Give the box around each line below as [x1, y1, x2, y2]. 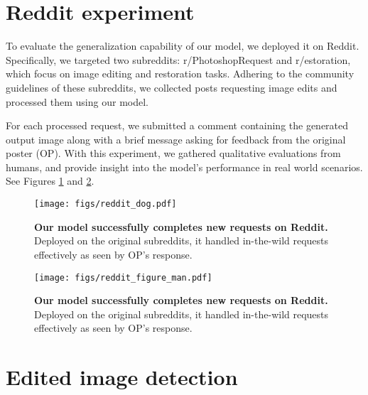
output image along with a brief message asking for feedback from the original [6, 131, 346, 146]
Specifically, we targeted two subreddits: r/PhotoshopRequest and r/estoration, [6, 52, 351, 67]
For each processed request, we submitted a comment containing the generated [6, 118, 349, 133]
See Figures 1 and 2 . [6, 173, 94, 188]
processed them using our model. [6, 94, 148, 109]
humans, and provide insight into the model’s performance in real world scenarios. [6, 159, 363, 174]
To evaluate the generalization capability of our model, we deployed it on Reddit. [6, 38, 359, 53]
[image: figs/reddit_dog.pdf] [34, 199, 177, 210]
